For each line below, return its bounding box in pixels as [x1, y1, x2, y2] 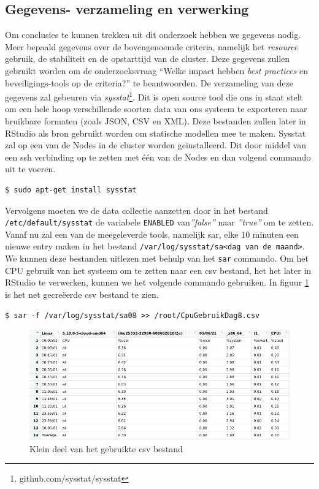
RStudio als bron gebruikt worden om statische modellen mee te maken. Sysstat [5, 126, 306, 139]
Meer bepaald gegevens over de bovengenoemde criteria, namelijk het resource [5, 40, 298, 53]
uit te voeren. [5, 162, 56, 175]
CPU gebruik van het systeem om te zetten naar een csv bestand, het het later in [5, 263, 312, 276]
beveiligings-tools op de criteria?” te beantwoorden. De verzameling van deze [5, 76, 293, 89]
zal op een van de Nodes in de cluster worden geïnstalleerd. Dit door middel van [5, 138, 306, 151]
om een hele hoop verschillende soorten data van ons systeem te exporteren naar [5, 102, 307, 115]
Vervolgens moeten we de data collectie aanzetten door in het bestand [5, 203, 268, 216]
